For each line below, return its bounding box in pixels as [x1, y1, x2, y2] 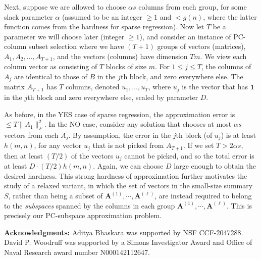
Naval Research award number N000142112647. [4, 247, 150, 257]
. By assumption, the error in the [68, 129, 171, 140]
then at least [4, 150, 43, 161]
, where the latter [203, 11, 257, 22]
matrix [4, 81, 25, 92]
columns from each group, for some [138, 2, 247, 12]
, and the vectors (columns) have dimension [53, 50, 188, 61]
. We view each [200, 50, 247, 61]
